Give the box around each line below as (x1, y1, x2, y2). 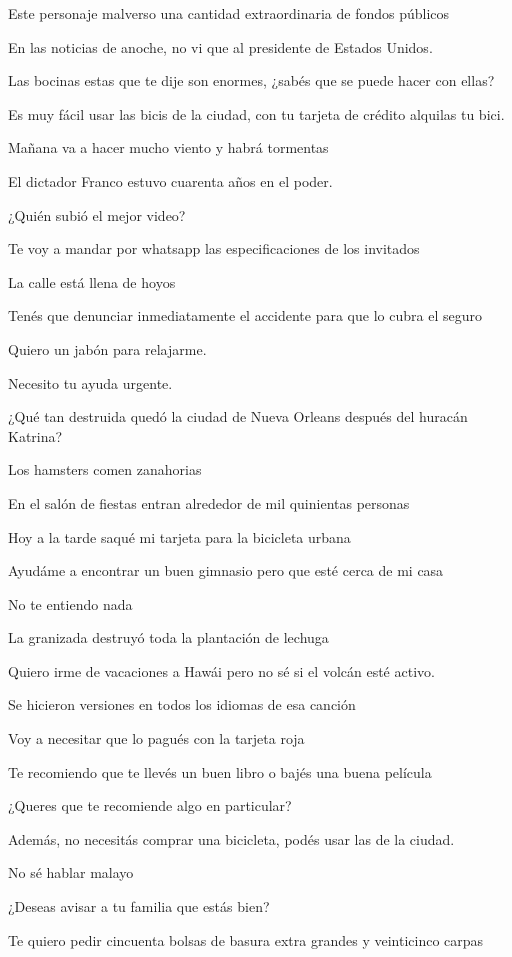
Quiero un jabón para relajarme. (8, 338, 207, 359)
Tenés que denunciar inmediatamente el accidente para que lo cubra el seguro (8, 305, 482, 326)
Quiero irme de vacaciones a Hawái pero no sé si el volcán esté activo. (8, 660, 435, 681)
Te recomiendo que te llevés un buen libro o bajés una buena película (8, 761, 432, 782)
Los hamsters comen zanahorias (8, 459, 202, 480)
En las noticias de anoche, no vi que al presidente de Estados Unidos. (8, 36, 433, 57)
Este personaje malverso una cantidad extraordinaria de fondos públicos (8, 3, 450, 23)
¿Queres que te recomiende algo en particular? (8, 795, 292, 816)
